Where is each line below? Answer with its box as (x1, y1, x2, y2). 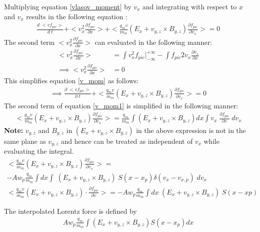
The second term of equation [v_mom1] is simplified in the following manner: (4, 100, 238, 110)
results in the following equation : (26, 11, 128, 21)
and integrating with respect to (142, 1, 237, 11)
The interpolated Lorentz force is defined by (4, 206, 137, 216)
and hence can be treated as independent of (61, 135, 193, 146)
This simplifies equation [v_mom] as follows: (4, 75, 139, 86)
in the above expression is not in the (136, 125, 246, 135)
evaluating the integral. (4, 146, 74, 156)
